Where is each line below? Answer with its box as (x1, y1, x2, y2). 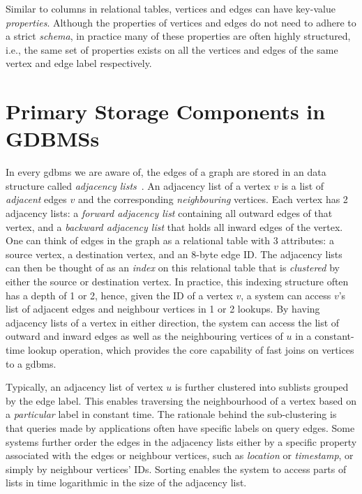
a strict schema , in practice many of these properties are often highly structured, (6, 29, 351, 43)
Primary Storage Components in (6, 97, 326, 126)
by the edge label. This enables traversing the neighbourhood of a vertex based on (6, 393, 356, 407)
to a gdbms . (6, 356, 56, 370)
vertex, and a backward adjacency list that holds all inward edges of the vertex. (6, 219, 343, 234)
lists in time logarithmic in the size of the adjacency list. (6, 475, 247, 490)
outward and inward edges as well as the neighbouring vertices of (6, 329, 283, 343)
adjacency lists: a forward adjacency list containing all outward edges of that (6, 206, 333, 220)
